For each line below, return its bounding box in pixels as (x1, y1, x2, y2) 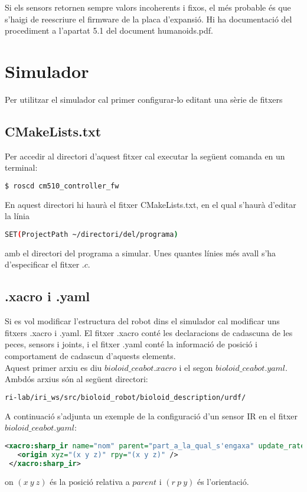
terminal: (5, 161, 38, 174)
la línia (5, 210, 30, 222)
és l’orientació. (197, 475, 249, 488)
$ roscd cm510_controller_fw (5, 181, 119, 190)
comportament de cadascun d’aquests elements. (5, 350, 176, 361)
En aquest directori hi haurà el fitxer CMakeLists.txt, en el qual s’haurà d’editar (5, 198, 296, 210)
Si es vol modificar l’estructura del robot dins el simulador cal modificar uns (5, 315, 280, 327)
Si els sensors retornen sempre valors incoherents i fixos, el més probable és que (5, 1, 291, 13)
